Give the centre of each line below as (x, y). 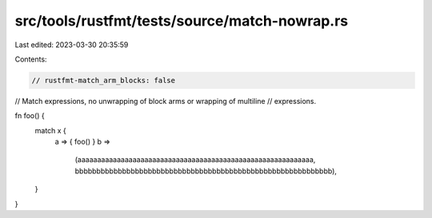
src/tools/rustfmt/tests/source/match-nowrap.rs (182, 21)
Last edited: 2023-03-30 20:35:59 (72, 45)
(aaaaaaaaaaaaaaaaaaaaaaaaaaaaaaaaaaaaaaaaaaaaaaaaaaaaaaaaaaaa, (195, 160)
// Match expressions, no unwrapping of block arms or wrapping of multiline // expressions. (165, 101)
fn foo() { (30, 116)
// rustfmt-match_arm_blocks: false (104, 80)
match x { (51, 130)
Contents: (31, 59)
